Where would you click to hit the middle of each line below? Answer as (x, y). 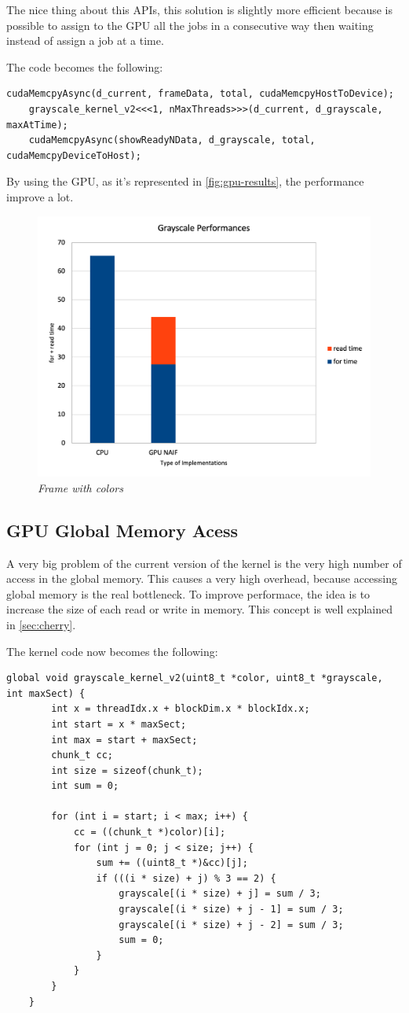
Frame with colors (80, 487)
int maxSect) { (46, 693)
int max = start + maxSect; (124, 740)
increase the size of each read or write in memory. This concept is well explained (199, 609)
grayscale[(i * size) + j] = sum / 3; (220, 894)
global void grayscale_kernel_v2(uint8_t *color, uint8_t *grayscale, (195, 678)
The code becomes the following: (85, 66)
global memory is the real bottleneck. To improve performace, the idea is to (188, 593)
